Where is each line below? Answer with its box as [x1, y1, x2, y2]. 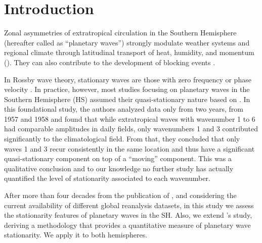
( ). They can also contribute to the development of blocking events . [4, 57, 215, 67]
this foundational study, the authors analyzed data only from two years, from [4, 104, 244, 114]
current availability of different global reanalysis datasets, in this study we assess [4, 200, 254, 210]
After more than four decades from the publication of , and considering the [4, 190, 237, 201]
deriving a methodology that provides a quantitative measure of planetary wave [4, 219, 251, 230]
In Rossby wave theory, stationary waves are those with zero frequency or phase [4, 74, 251, 84]
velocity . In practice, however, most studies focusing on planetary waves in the [4, 84, 250, 94]
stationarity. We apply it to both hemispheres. [4, 229, 148, 240]
